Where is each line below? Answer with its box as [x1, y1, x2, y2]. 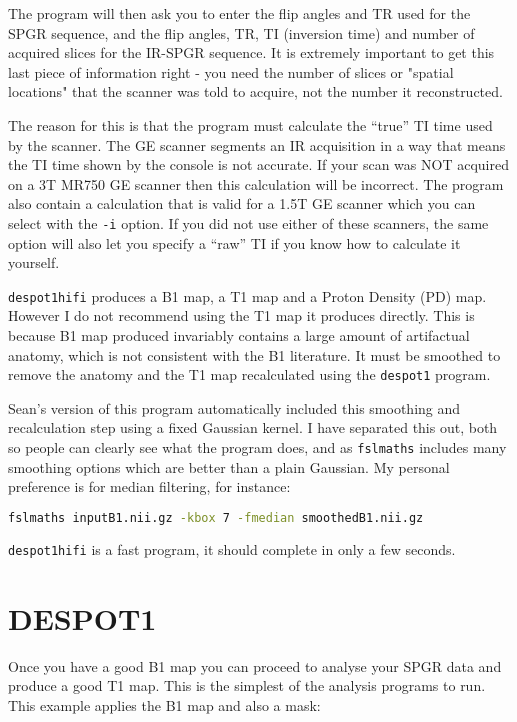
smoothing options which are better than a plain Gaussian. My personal [8, 456, 450, 477]
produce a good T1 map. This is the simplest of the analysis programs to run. [8, 675, 486, 696]
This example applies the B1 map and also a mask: [8, 694, 321, 715]
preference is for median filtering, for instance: [8, 476, 291, 497]
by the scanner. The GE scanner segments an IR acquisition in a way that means [8, 134, 506, 155]
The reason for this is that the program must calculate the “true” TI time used [8, 114, 493, 135]
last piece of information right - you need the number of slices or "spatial [8, 61, 454, 82]
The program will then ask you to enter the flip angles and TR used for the [8, 3, 471, 23]
